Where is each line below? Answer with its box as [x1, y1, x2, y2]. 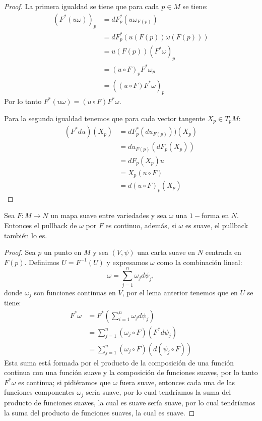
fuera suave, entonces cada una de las [119, 377, 235, 387]
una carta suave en [137, 247, 195, 257]
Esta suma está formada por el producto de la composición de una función [4, 357, 234, 367]
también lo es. [4, 230, 47, 240]
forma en [202, 210, 229, 221]
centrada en [205, 247, 241, 257]
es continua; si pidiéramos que [18, 377, 111, 387]
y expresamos [106, 256, 148, 267]
